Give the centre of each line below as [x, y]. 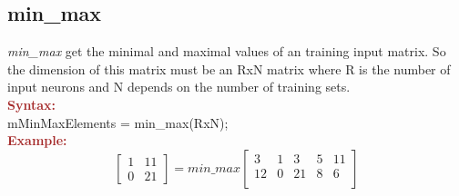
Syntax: [31, 104]
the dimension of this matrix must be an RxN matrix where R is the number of [229, 69]
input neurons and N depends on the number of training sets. [179, 87]
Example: [37, 140]
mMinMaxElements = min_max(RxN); [118, 122]
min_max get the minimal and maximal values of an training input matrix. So [227, 51]
